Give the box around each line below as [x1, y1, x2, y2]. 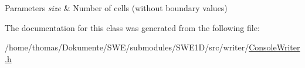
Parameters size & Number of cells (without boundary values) [5, 2, 228, 13]
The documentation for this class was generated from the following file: [5, 21, 260, 33]
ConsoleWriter [249, 41, 300, 53]
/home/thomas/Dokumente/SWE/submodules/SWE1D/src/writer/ [5, 41, 249, 53]
